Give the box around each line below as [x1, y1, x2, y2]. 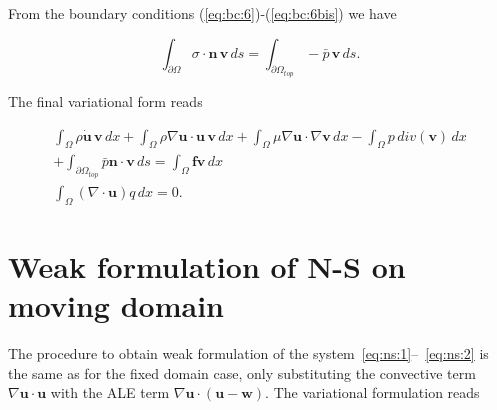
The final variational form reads [8, 91, 203, 112]
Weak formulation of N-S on [8, 245, 406, 286]
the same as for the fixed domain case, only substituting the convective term [8, 362, 476, 383]
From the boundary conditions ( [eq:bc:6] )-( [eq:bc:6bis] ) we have [8, 3, 397, 23]
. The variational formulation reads [265, 382, 480, 403]
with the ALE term [50, 382, 170, 403]
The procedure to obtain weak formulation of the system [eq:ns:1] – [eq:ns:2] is [8, 343, 489, 364]
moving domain [8, 285, 224, 326]
